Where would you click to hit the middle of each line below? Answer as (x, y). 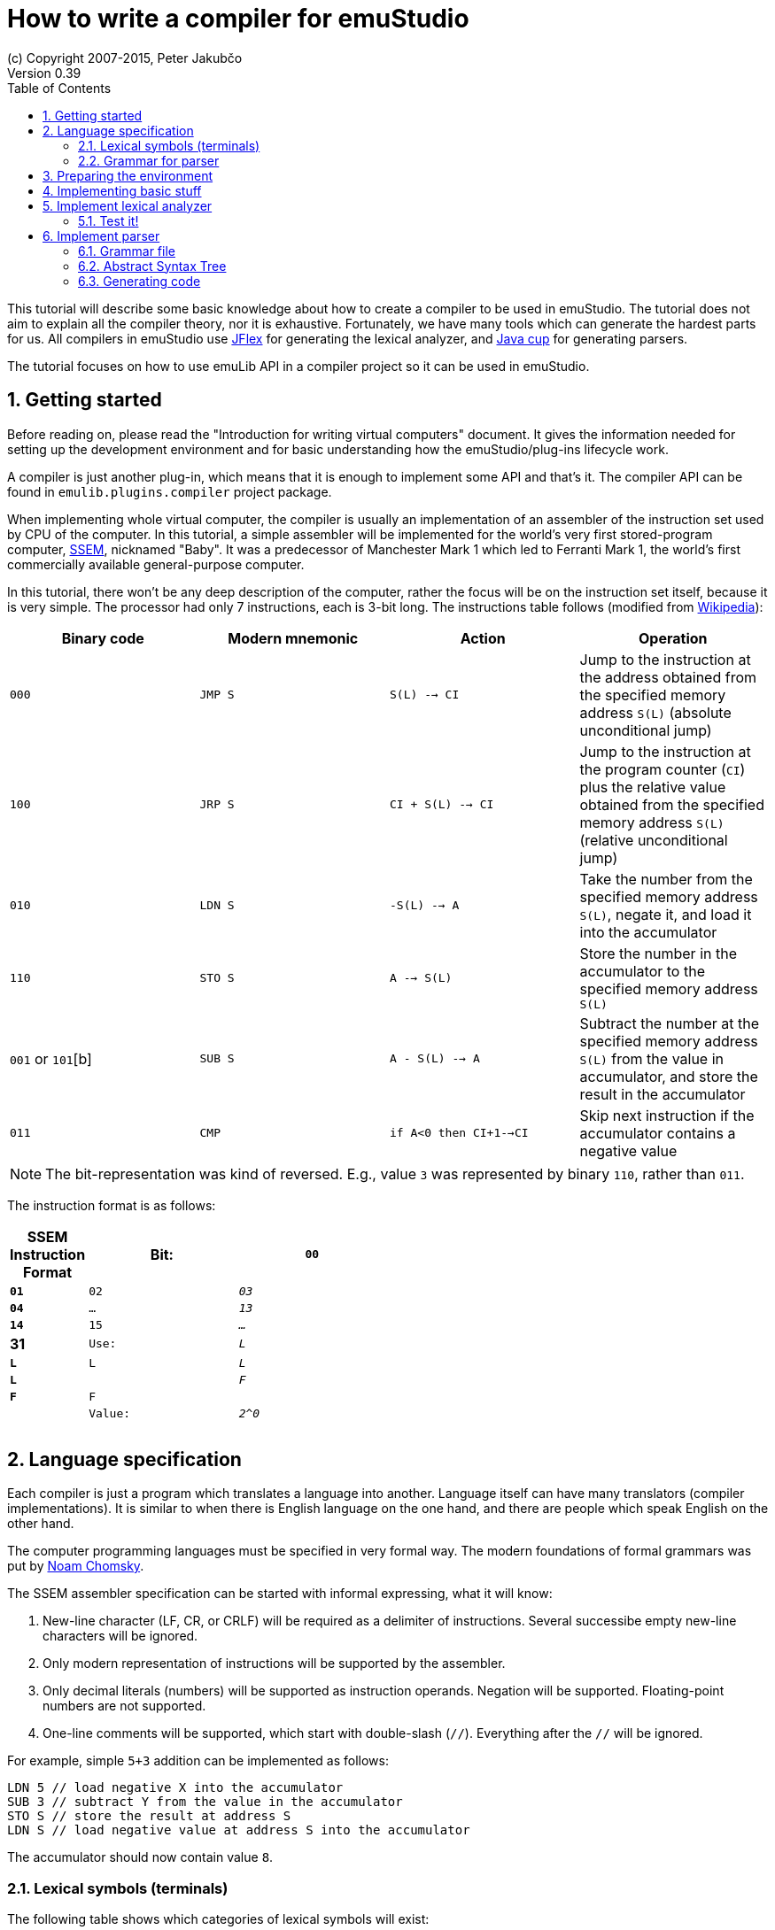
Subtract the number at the (669, 1023)
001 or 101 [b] (51, 1058)
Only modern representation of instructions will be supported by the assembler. (274, 1664)
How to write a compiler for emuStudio (238, 19)
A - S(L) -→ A (435, 1059)
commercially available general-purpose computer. (156, 564)
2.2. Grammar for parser (149, 160)
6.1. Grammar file (127, 251)
